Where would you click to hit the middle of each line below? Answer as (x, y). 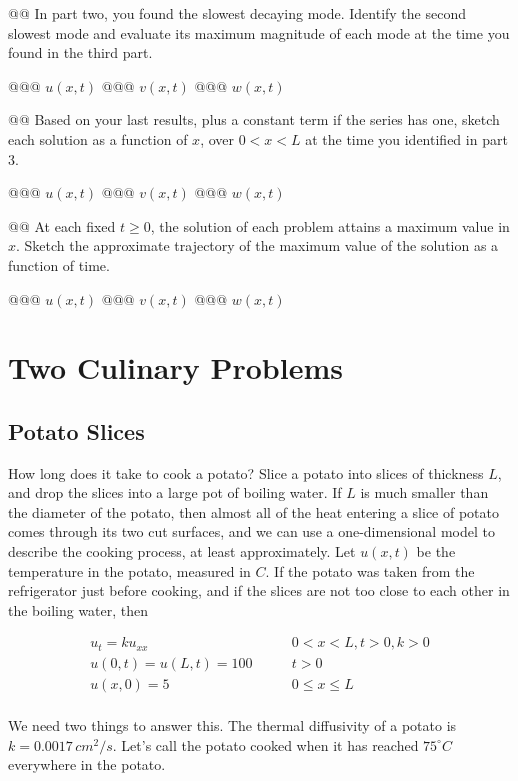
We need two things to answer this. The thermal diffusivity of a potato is (232, 725)
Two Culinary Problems (175, 367)
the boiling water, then (78, 609)
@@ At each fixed (62, 225)
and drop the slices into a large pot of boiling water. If (175, 492)
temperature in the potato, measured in (129, 570)
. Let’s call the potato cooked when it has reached (265, 744)
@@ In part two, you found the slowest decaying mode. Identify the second (237, 13)
